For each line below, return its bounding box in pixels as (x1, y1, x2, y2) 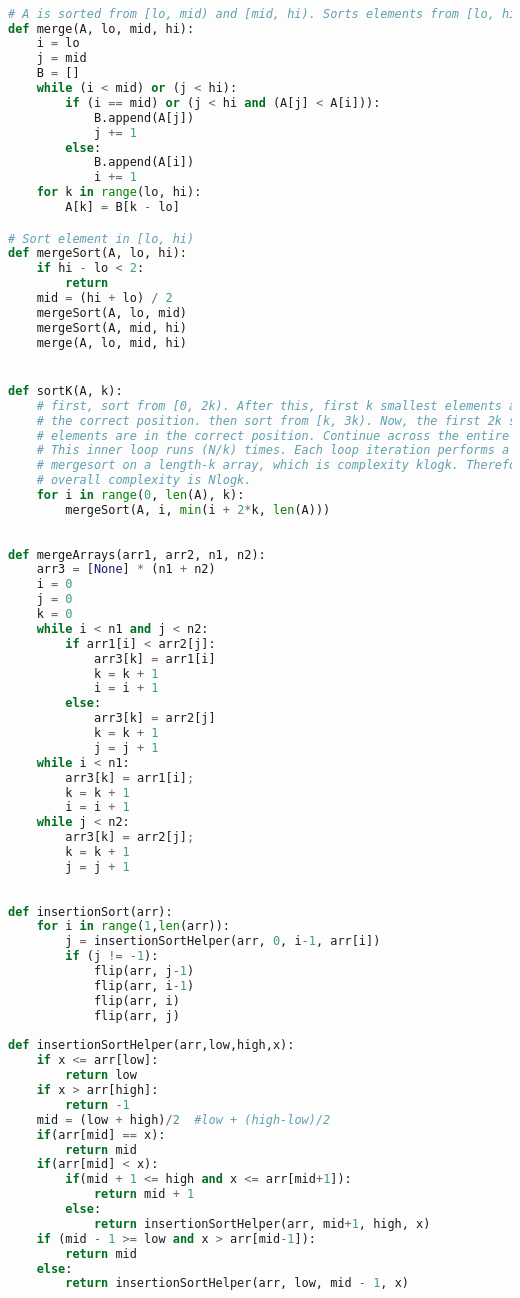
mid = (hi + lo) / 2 (36, 291, 173, 306)
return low (65, 1068, 137, 1083)
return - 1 (65, 1097, 130, 1112)
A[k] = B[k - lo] (65, 200, 180, 215)
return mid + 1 (93, 1187, 195, 1202)
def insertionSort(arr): (8, 904, 173, 919)
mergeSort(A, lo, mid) (36, 305, 187, 320)
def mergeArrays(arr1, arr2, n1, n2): (8, 547, 266, 562)
